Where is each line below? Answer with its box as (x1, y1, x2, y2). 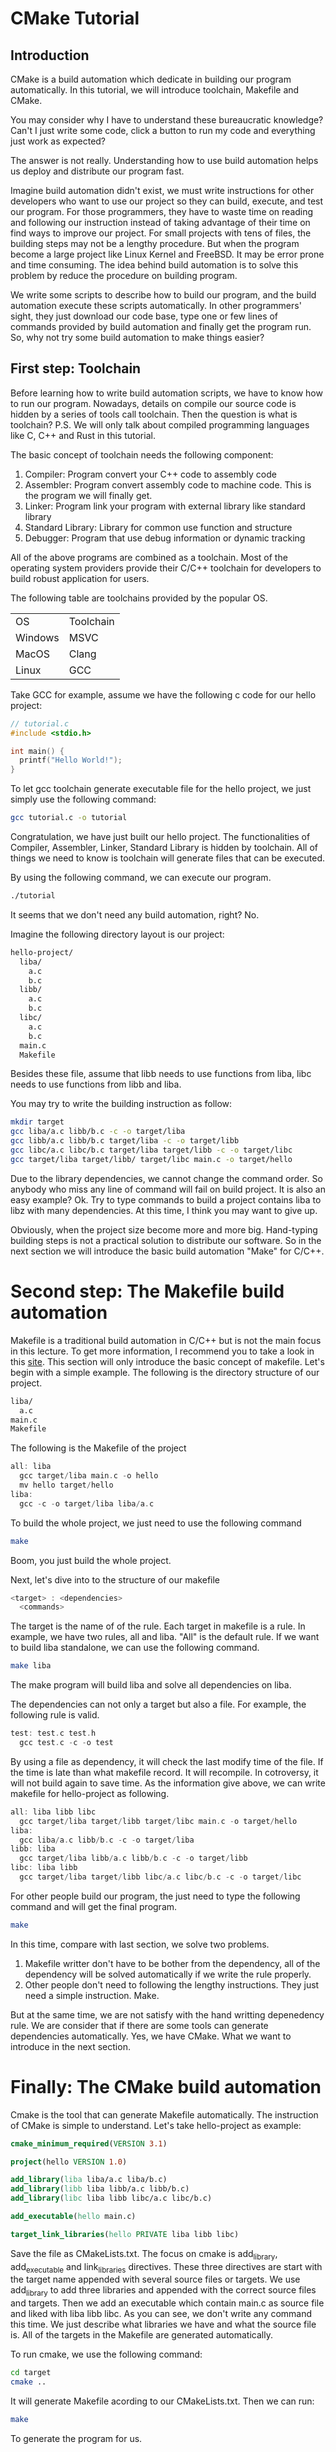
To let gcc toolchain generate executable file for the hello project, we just (10, 783, 312, 795)
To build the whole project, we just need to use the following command (10, 1517, 302, 1529)
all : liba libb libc (10, 1807, 97, 1817)
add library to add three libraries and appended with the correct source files (10, 2284, 317, 2299)
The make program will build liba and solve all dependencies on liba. (10, 1679, 292, 1691)
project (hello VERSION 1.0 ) (10, 2157, 128, 2167)
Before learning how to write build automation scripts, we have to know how (10, 387, 323, 399)
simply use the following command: (10, 793, 157, 806)
